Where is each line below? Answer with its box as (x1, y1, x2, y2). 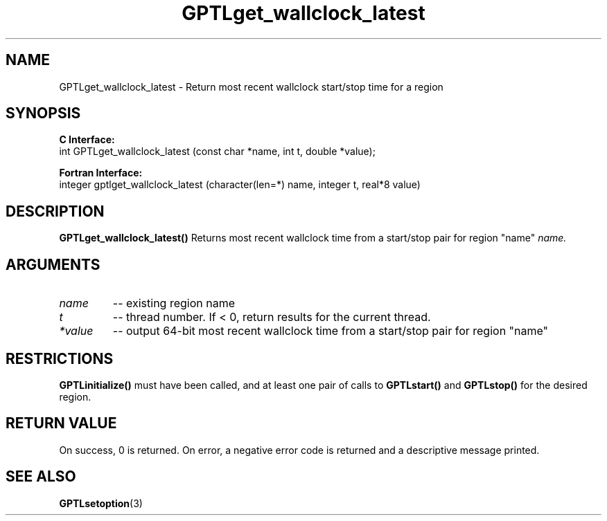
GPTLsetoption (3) (59, 497, 143, 509)
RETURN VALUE (6, 414, 117, 432)
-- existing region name (112, 296, 235, 311)
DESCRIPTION (6, 202, 105, 220)
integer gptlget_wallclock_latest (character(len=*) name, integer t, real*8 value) (59, 179, 421, 191)
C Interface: (59, 134, 115, 146)
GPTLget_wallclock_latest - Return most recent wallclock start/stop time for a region (59, 80, 443, 93)
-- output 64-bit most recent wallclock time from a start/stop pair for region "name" (112, 324, 549, 338)
